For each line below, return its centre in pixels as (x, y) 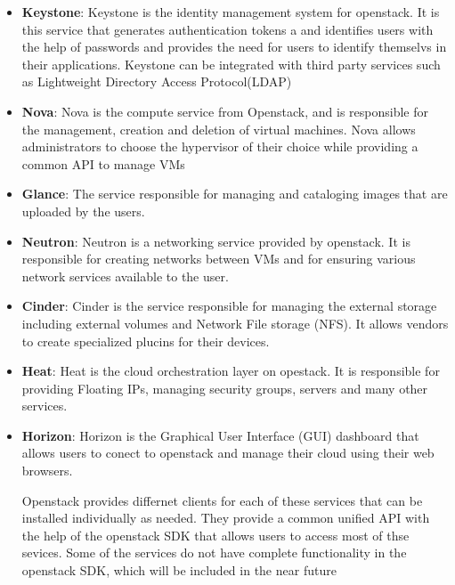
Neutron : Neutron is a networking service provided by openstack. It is (216, 241)
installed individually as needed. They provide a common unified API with (226, 518)
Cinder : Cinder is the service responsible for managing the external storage (229, 306)
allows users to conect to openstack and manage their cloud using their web (228, 453)
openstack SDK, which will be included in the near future (179, 570)
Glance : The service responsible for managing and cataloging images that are (235, 194)
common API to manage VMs (103, 163)
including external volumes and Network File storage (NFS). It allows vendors (235, 323)
